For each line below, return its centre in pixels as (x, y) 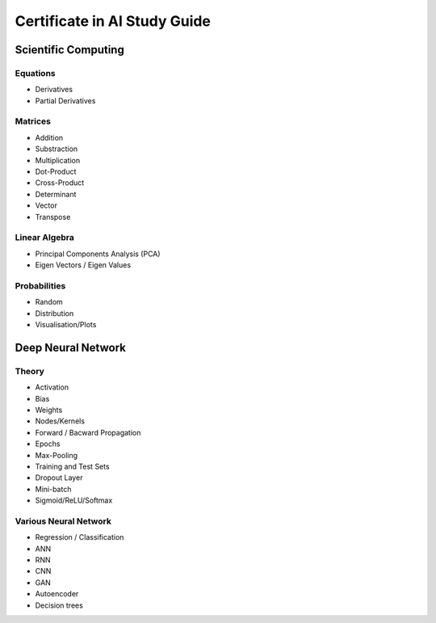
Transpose (53, 217)
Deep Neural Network (71, 347)
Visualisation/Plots (66, 325)
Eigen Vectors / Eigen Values (83, 265)
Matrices (33, 121)
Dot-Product (56, 172)
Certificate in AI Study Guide (113, 21)
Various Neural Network (63, 521)
